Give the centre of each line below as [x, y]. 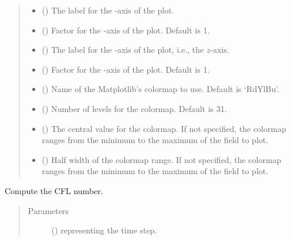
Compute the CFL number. [54, 190]
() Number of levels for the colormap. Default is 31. [134, 108]
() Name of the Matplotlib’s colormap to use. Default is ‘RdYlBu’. [161, 89]
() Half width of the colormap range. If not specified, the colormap [162, 159]
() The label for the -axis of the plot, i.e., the [123, 50]
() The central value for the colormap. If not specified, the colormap [164, 128]
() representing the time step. [104, 230]
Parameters [48, 210]
